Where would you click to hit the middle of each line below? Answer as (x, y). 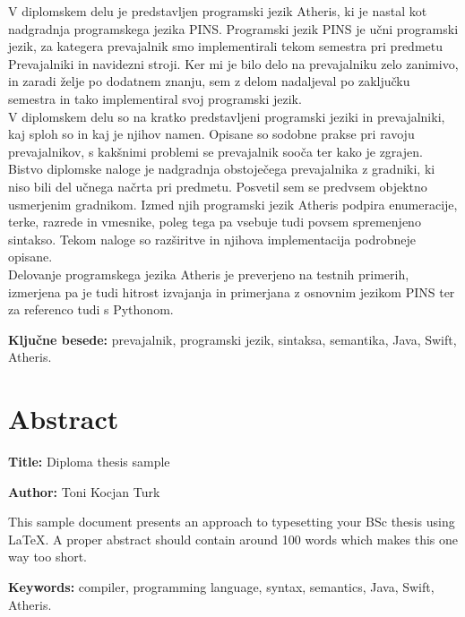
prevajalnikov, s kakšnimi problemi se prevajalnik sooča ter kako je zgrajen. (215, 151)
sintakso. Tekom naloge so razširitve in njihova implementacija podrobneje (212, 239)
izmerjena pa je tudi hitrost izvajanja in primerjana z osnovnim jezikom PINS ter (232, 291)
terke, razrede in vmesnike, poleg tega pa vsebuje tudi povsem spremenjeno (215, 222)
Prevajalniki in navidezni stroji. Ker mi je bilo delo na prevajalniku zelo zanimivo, (233, 63)
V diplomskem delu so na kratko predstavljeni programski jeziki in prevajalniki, (227, 116)
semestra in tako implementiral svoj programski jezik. (155, 98)
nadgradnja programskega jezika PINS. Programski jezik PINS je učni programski (233, 28)
